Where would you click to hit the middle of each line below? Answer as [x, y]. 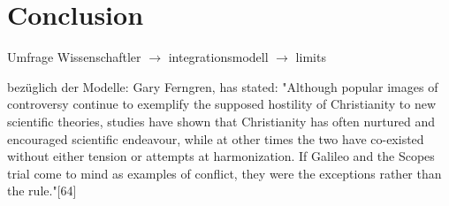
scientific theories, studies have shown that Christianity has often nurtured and [221, 121]
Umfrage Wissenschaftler [74, 57]
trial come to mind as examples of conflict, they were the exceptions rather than [224, 173]
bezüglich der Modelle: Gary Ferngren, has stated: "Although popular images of [223, 86]
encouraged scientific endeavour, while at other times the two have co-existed [216, 138]
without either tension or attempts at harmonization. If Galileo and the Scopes [221, 156]
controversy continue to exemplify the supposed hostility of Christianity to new [222, 104]
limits [311, 57]
